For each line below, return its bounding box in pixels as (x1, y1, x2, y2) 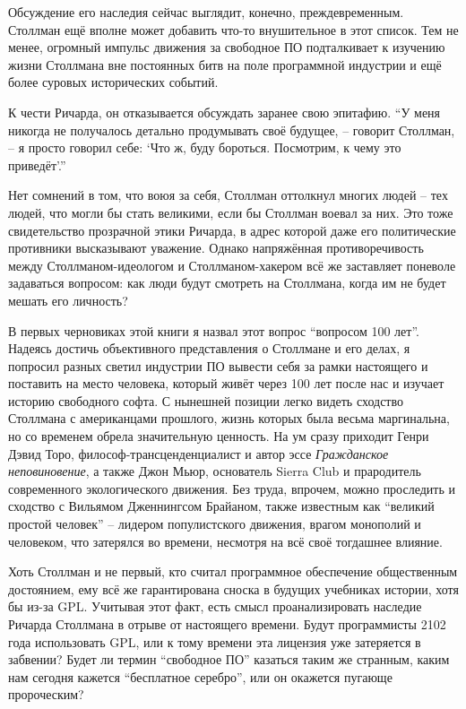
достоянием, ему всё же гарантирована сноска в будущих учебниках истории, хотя (8, 579, 459, 598)
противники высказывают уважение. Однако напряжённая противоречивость (8, 238, 424, 257)
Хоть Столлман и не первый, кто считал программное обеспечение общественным (8, 562, 458, 581)
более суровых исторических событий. (8, 73, 219, 91)
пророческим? (8, 685, 84, 704)
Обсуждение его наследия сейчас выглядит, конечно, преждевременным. (8, 3, 404, 21)
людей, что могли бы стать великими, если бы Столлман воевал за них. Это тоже (8, 203, 453, 221)
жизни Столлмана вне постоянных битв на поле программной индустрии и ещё (8, 55, 442, 73)
